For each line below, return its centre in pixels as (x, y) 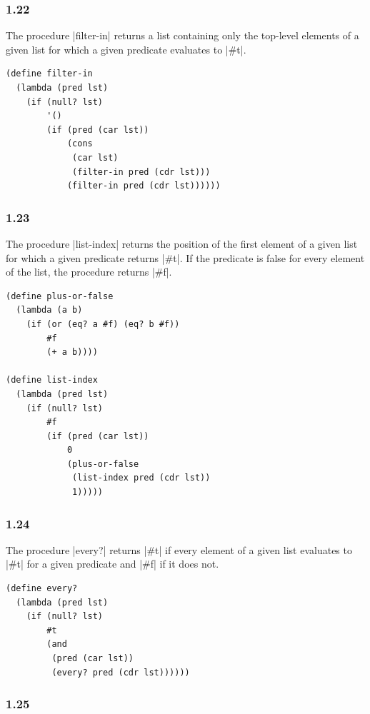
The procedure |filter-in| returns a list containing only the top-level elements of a (182, 35)
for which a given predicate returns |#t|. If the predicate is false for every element (185, 257)
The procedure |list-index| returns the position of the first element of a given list (182, 243)
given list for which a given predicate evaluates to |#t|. (126, 49)
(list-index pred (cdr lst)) (141, 478)
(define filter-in (49, 74)
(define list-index (52, 380)
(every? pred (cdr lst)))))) (121, 672)
